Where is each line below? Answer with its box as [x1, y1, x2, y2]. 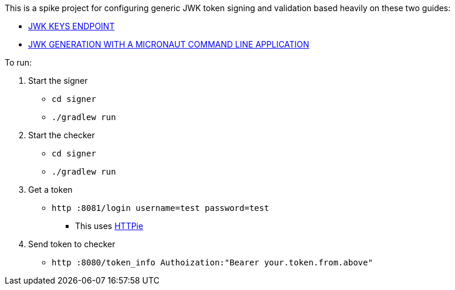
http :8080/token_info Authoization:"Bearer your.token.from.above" [52, 258, 373, 267]
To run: [5, 57, 32, 67]
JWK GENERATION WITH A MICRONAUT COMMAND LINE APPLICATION [28, 39, 310, 49]
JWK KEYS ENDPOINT [28, 21, 115, 31]
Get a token [28, 185, 73, 195]
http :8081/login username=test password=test [52, 203, 269, 213]
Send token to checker [28, 239, 116, 249]
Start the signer [28, 76, 88, 86]
